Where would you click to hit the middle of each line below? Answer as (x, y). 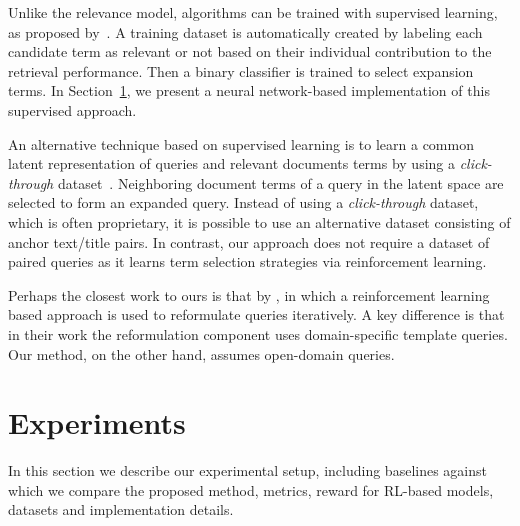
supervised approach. (72, 109)
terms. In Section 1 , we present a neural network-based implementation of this (249, 90)
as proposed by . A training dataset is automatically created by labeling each (245, 31)
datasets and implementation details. (121, 509)
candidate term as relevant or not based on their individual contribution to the (250, 51)
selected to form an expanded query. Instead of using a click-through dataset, (243, 202)
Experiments (97, 422)
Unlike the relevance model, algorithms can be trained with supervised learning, (253, 12)
